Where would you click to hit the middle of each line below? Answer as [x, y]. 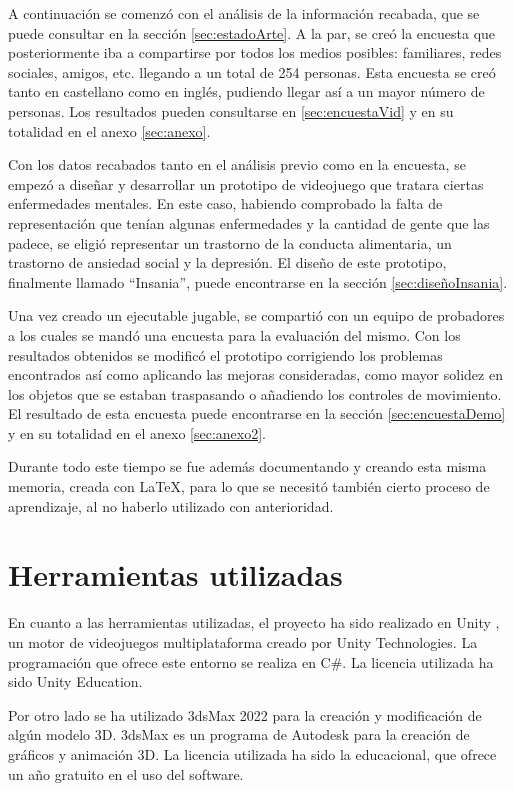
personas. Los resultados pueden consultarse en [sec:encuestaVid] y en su [231, 110]
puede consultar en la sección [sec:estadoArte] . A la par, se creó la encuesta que [252, 32]
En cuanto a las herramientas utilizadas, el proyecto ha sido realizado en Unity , [254, 622]
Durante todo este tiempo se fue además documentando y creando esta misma [247, 466]
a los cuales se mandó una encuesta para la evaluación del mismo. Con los [234, 334]
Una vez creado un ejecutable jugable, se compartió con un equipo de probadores [256, 315]
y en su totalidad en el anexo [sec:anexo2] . [137, 432]
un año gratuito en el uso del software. [126, 773]
